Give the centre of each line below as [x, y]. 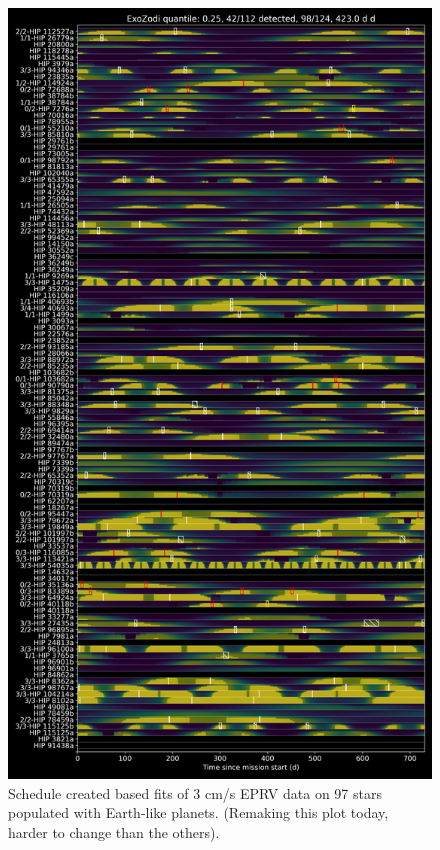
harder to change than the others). [114, 831]
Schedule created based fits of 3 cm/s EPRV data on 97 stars [195, 792]
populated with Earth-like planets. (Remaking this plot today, [198, 812]
